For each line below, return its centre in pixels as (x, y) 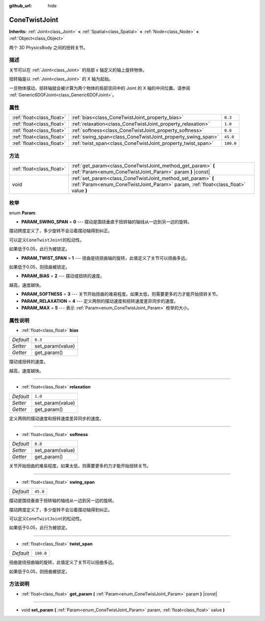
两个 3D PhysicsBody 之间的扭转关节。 (48, 47)
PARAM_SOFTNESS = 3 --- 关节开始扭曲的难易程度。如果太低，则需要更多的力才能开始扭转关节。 (121, 294)
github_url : (20, 6)
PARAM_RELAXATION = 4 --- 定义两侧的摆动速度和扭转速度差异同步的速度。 (100, 301)
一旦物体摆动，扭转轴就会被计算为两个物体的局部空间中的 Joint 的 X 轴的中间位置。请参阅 (100, 88)
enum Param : (23, 213)
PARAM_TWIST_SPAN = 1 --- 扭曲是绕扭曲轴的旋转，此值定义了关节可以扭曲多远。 (106, 258)
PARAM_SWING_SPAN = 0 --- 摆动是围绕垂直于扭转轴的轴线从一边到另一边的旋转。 (107, 222)
